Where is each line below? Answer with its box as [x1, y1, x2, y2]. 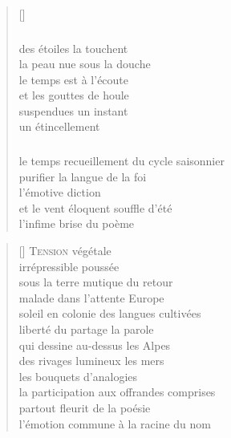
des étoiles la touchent [18, 39, 128, 56]
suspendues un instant [18, 102, 128, 119]
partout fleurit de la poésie [18, 399, 151, 416]
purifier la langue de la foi [18, 168, 147, 185]
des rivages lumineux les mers [18, 352, 164, 369]
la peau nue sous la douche [18, 55, 151, 72]
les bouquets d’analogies [18, 367, 138, 384]
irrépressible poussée [18, 258, 120, 274]
